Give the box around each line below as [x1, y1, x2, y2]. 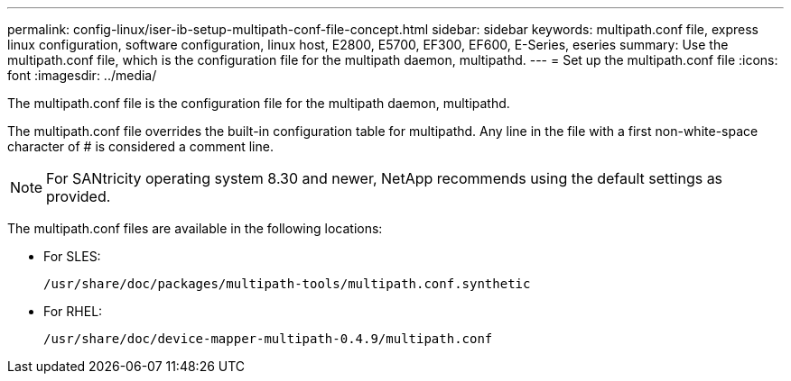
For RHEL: [43, 304, 103, 319]
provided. [46, 187, 111, 205]
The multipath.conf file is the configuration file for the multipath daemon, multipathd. [7, 95, 510, 111]
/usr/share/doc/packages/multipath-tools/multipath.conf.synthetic [43, 277, 531, 291]
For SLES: [43, 249, 101, 264]
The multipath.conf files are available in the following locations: [7, 221, 383, 236]
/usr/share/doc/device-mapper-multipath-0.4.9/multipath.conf [43, 331, 493, 346]
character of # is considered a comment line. [7, 139, 274, 154]
